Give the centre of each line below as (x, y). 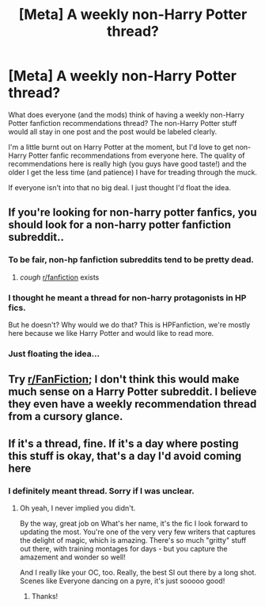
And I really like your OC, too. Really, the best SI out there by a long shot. (138, 572)
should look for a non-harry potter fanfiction (120, 225)
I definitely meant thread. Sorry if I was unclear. (102, 491)
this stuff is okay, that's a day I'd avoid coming (125, 456)
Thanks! (45, 596)
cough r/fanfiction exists (59, 277)
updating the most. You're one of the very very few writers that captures (137, 532)
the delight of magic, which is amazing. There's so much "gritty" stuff (133, 540)
